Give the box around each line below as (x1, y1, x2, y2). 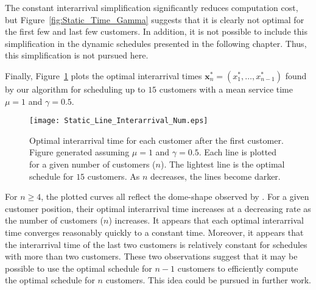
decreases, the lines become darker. (150, 169, 281, 182)
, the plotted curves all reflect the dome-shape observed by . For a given (41, 190, 309, 203)
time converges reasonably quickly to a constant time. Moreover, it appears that (5, 225, 304, 238)
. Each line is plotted (198, 146, 277, 158)
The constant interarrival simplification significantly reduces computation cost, (5, 1, 298, 13)
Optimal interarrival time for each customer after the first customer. (29, 133, 284, 146)
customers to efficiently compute (177, 261, 298, 274)
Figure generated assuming (29, 146, 130, 158)
